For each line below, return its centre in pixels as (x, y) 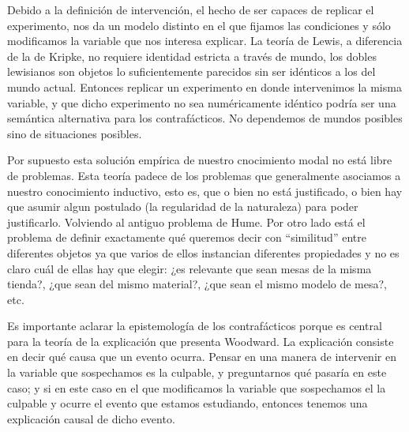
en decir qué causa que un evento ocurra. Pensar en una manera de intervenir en (202, 357)
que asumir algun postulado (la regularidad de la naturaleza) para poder (183, 207)
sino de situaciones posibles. (75, 133)
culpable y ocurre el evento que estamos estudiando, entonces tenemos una (188, 403)
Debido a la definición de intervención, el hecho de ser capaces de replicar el (191, 9)
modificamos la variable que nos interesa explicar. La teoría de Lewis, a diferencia (205, 41)
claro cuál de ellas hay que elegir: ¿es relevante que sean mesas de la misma (189, 268)
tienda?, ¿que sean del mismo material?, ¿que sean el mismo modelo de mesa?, (197, 284)
